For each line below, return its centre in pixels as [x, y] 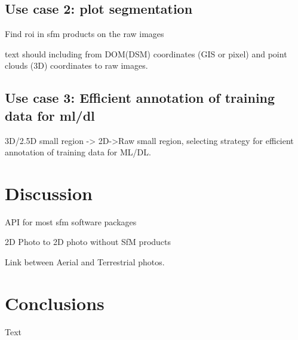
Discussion [49, 193]
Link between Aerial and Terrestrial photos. [85, 262]
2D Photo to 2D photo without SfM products [88, 242]
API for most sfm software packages [71, 221]
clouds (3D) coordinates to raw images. [76, 65]
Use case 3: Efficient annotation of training [140, 98]
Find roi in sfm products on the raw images [85, 34]
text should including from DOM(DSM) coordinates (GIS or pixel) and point [146, 53]
